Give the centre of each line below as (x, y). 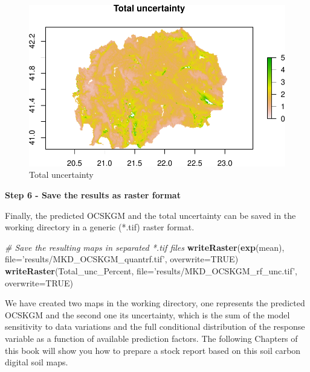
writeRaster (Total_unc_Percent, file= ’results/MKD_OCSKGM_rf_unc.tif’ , (151, 270)
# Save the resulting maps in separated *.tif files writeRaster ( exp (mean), (145, 247)
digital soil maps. (37, 362)
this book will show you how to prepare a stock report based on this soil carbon (153, 350)
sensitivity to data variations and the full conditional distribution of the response (155, 326)
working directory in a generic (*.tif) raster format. (100, 227)
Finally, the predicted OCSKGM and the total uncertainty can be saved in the (150, 215)
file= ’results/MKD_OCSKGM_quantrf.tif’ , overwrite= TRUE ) (122, 259)
